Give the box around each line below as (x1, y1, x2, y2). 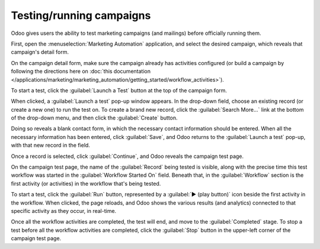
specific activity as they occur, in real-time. (11, 207, 117, 214)
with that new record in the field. (11, 142, 90, 149)
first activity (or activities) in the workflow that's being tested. (11, 180, 161, 187)
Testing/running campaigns (11, 9, 151, 22)
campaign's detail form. (11, 48, 69, 56)
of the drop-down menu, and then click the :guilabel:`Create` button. (11, 114, 178, 121)
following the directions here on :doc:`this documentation (11, 68, 151, 75)
